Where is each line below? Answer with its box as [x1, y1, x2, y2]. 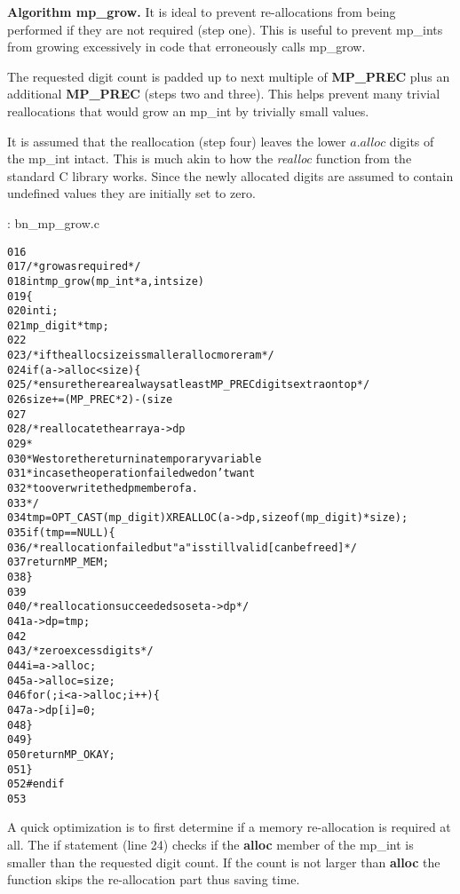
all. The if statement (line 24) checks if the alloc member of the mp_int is [7, 835, 414, 854]
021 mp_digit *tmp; [7, 319, 109, 332]
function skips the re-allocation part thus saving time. [7, 870, 300, 889]
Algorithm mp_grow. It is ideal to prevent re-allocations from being [7, 3, 396, 20]
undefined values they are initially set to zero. [7, 184, 256, 202]
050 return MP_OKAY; [7, 748, 115, 761]
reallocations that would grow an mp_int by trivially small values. [7, 101, 369, 120]
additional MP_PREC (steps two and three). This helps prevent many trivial [7, 84, 440, 103]
